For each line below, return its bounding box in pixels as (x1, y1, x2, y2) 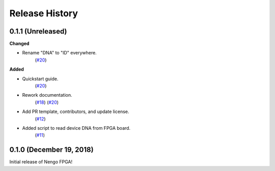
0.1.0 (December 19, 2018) (9, 146, 94, 154)
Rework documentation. (22, 92, 72, 98)
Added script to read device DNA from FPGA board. (22, 125, 131, 131)
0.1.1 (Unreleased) (9, 27, 67, 36)
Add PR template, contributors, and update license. (22, 108, 129, 115)
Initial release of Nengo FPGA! (9, 159, 73, 165)
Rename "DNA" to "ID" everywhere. (22, 50, 97, 56)
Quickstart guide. (22, 75, 59, 81)
